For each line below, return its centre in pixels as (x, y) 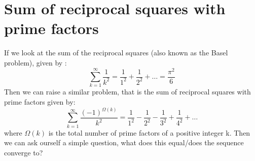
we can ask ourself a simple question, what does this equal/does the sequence (124, 142)
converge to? (24, 152)
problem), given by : (35, 62)
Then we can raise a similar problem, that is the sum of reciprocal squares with (128, 92)
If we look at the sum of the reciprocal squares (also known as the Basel (116, 53)
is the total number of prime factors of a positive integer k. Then (149, 132)
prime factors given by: (40, 101)
